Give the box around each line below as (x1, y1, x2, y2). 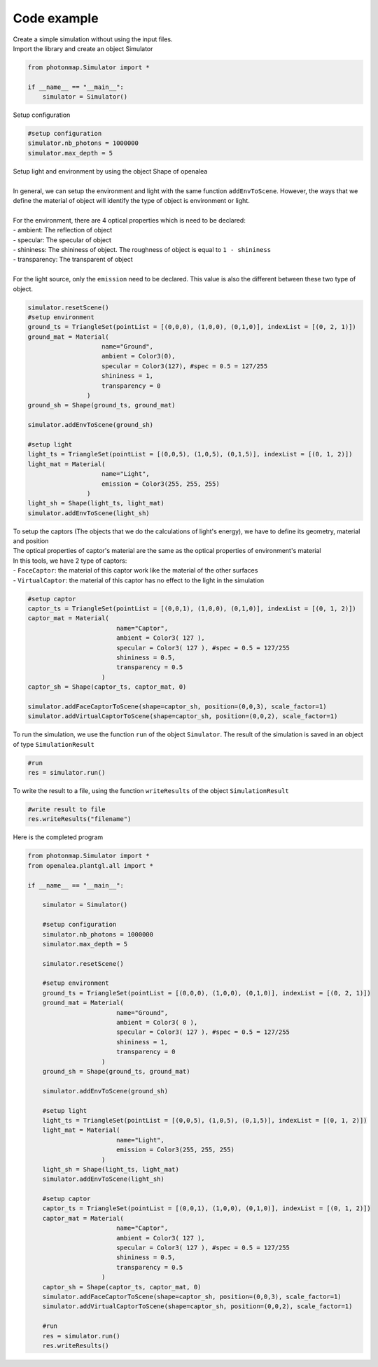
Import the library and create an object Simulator (13, 44, 153, 52)
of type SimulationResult (13, 740, 94, 748)
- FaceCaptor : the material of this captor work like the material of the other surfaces (13, 566, 258, 575)
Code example (13, 10, 99, 26)
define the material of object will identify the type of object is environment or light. (13, 197, 250, 204)
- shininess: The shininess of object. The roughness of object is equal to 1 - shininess (13, 245, 272, 253)
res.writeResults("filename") (27, 815, 132, 823)
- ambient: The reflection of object (13, 226, 112, 234)
